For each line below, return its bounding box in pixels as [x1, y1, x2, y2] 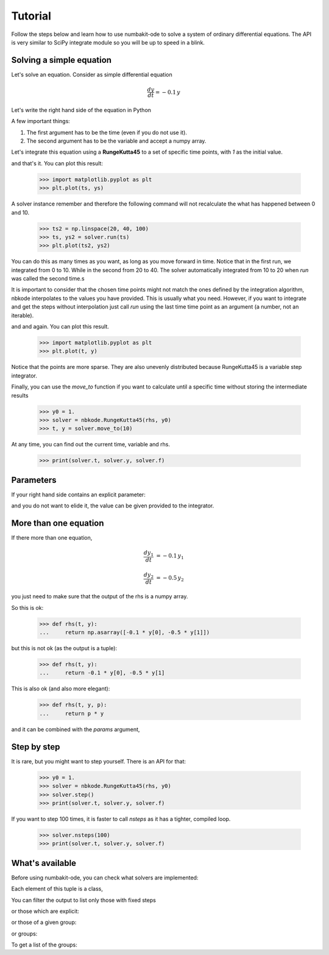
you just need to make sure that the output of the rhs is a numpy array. [11, 593, 188, 600]
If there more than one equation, [11, 534, 93, 542]
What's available [11, 857, 76, 868]
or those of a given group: [11, 918, 77, 926]
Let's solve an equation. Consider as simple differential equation [11, 71, 173, 78]
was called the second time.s [11, 275, 85, 282]
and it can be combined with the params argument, [11, 726, 140, 733]
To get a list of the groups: [11, 941, 77, 948]
